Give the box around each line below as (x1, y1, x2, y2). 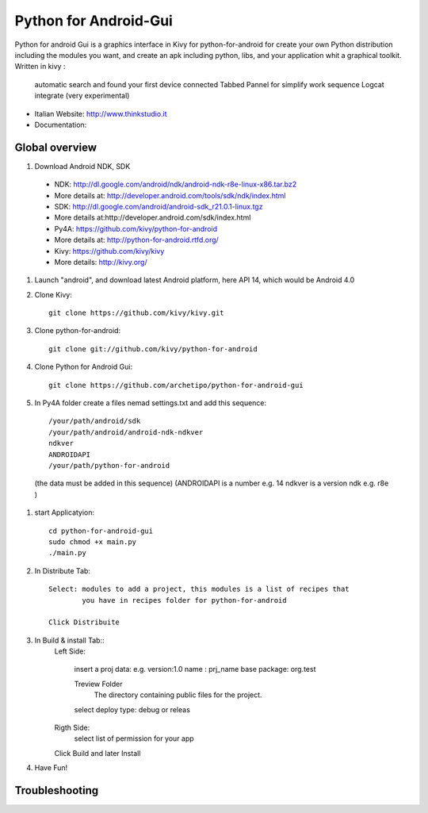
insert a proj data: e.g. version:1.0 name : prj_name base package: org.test (74, 665, 316, 674)
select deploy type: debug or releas (74, 704, 190, 714)
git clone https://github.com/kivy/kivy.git (48, 309, 225, 317)
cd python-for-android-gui (48, 526, 154, 535)
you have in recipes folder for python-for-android (82, 596, 287, 604)
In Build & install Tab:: (34, 635, 105, 645)
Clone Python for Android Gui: (34, 362, 133, 372)
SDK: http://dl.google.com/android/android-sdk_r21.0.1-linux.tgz (54, 201, 263, 211)
